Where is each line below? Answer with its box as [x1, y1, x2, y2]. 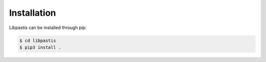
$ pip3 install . [19, 44, 62, 50]
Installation [9, 7, 56, 18]
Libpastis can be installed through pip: [9, 25, 87, 31]
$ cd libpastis [19, 37, 56, 43]
